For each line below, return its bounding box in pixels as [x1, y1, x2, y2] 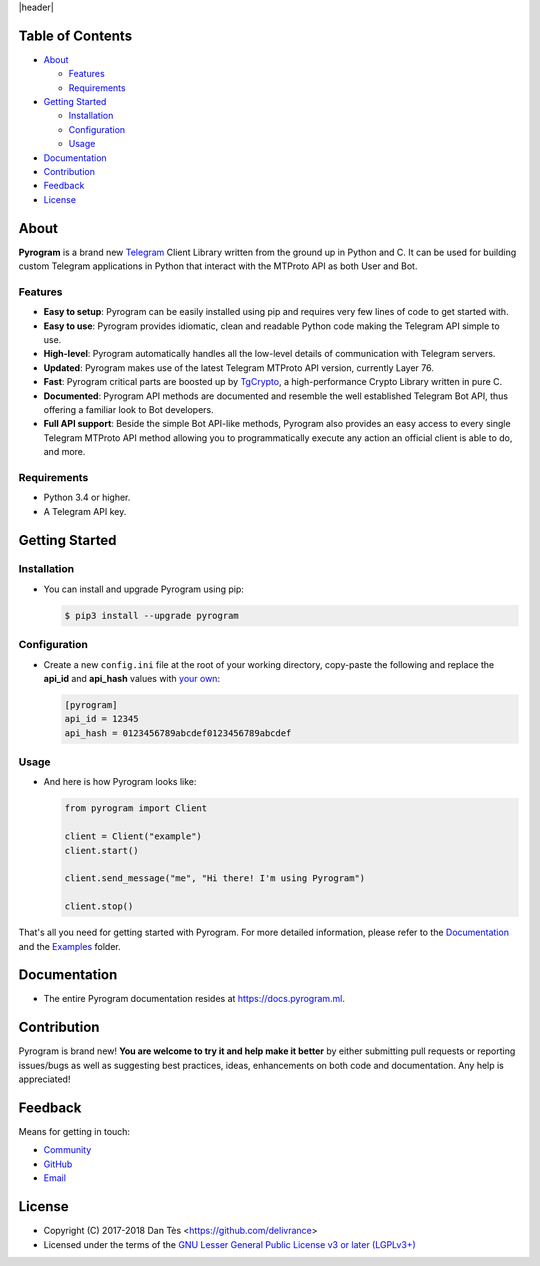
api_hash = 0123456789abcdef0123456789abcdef [64, 727, 292, 739]
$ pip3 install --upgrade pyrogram [64, 610, 239, 621]
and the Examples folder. [18, 940, 121, 952]
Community [43, 1144, 92, 1156]
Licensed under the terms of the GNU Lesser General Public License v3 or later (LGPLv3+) [43, 1238, 417, 1250]
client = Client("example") [64, 831, 202, 842]
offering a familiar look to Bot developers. [43, 403, 214, 415]
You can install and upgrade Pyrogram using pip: [43, 583, 244, 595]
